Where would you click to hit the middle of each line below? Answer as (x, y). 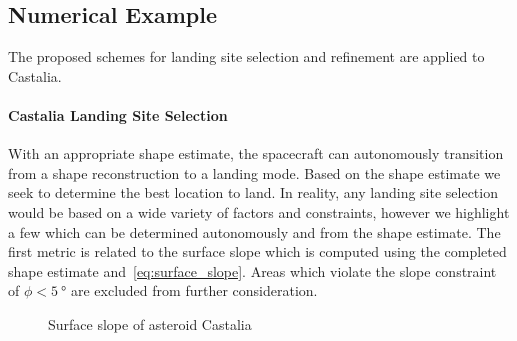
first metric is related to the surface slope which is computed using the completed (257, 251)
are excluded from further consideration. (194, 290)
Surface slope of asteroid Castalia (150, 323)
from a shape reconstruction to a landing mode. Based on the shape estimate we (254, 172)
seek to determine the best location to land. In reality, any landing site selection (253, 192)
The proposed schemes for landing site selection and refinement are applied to (246, 56)
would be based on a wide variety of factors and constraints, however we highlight (259, 211)
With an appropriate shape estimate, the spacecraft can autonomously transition (256, 153)
